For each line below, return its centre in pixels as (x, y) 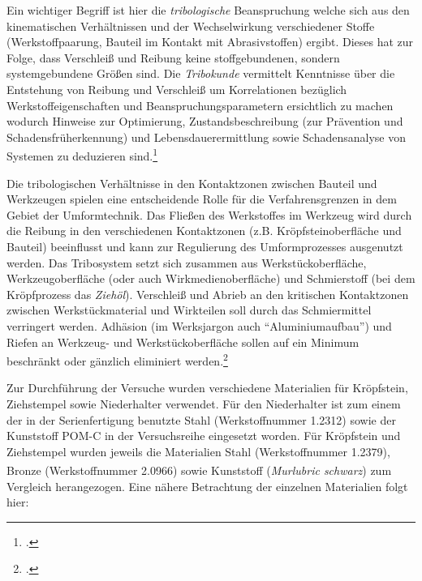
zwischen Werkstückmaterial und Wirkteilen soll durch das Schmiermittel (189, 310)
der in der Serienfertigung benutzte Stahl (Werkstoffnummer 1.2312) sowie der (201, 419)
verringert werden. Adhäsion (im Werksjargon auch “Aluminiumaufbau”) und (199, 325)
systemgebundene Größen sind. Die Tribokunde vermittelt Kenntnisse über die (201, 73)
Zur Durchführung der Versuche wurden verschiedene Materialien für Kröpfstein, (207, 388)
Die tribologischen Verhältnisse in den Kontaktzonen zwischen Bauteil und (192, 183)
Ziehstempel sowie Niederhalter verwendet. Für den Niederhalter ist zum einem (204, 403)
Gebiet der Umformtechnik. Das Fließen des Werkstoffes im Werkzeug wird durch (209, 214)
